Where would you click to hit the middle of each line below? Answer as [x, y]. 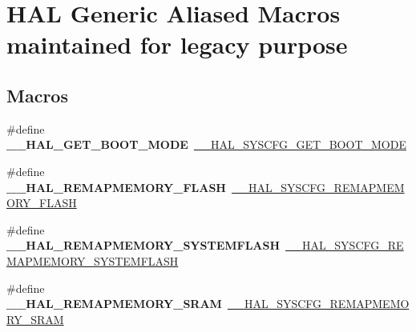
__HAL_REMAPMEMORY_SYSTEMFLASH [143, 245]
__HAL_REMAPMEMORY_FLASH [116, 187]
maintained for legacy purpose [177, 44]
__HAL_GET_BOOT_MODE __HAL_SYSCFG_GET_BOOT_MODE [206, 144]
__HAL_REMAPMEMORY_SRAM [114, 304]
